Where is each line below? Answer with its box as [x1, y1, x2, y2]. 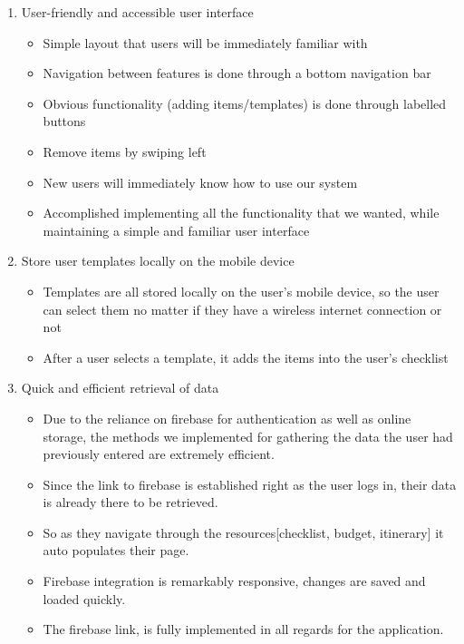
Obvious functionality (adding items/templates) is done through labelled [43, 93, 447, 112]
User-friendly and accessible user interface [21, 3, 254, 21]
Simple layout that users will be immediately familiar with [43, 33, 368, 52]
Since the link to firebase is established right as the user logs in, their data [43, 474, 457, 493]
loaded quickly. [43, 589, 126, 608]
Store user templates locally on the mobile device [21, 251, 295, 270]
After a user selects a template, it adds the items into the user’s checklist [43, 347, 449, 366]
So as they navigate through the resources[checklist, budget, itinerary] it [43, 522, 444, 542]
